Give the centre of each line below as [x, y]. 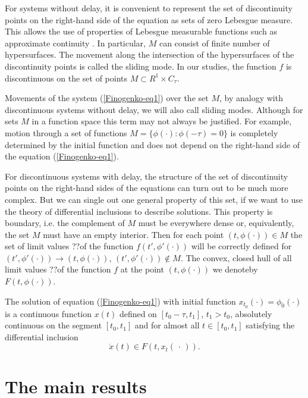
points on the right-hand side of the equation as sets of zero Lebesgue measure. [149, 19]
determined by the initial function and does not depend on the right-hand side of [153, 144]
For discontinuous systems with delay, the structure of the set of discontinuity [147, 176]
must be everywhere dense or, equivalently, [216, 223]
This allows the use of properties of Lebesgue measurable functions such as [141, 31]
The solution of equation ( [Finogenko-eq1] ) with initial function [120, 301]
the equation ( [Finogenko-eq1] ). [62, 156]
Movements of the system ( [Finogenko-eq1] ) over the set [107, 98]
